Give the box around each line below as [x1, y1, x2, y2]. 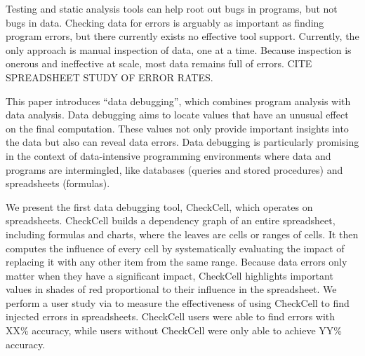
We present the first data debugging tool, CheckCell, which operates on [6, 199, 313, 214]
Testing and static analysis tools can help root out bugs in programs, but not [6, 1, 338, 15]
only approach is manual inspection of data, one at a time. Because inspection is [6, 42, 352, 57]
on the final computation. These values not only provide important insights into [6, 121, 349, 135]
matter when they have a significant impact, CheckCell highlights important [6, 268, 333, 282]
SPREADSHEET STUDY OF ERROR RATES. [6, 69, 213, 84]
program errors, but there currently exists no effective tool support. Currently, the [6, 29, 359, 43]
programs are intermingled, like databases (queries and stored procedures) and [6, 162, 343, 177]
